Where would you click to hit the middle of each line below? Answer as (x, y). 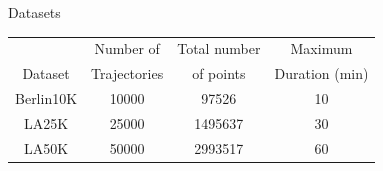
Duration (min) (321, 73)
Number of (127, 48)
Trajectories (127, 73)
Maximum (321, 48)
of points (219, 73)
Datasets (34, 12)
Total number (219, 48)
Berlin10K (46, 98)
